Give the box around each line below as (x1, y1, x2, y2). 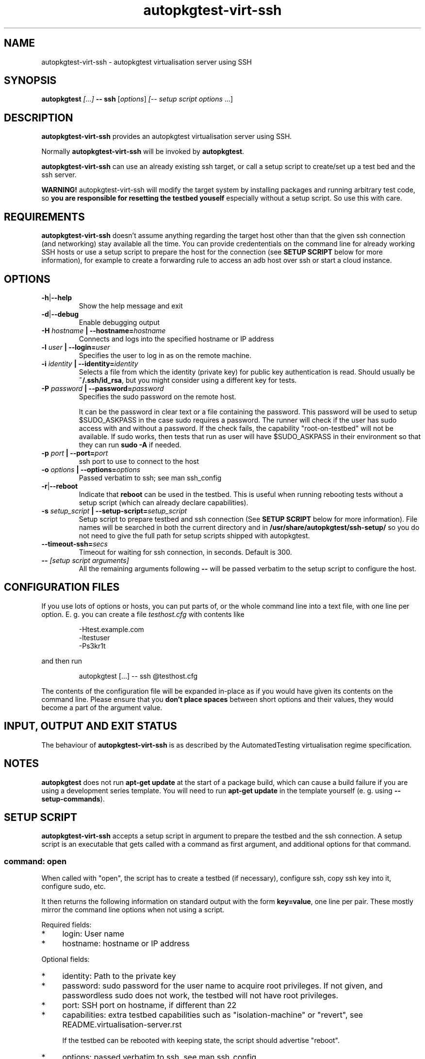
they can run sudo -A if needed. (79, 440, 181, 449)
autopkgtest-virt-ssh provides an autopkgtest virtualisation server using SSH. (41, 132, 292, 141)
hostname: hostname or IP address (62, 939, 190, 949)
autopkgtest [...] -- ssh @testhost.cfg (79, 671, 198, 680)
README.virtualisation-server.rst (62, 1020, 182, 1030)
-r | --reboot (41, 481, 78, 490)
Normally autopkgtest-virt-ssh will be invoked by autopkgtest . (41, 147, 245, 156)
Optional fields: (41, 955, 90, 964)
